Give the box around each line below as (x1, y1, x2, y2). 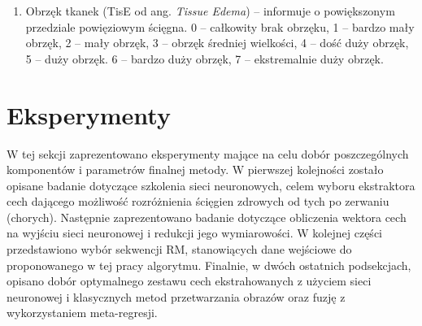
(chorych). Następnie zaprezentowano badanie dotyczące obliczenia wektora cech (7, 208, 407, 225)
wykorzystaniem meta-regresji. (7, 304, 158, 321)
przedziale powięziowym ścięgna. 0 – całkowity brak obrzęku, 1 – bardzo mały (25, 18, 415, 35)
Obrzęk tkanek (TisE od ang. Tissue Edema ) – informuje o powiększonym (25, 2, 395, 19)
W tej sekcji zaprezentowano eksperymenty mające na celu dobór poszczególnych (7, 145, 409, 162)
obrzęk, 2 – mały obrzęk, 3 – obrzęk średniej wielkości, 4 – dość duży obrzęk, (25, 34, 409, 51)
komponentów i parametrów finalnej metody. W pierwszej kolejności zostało (7, 161, 384, 178)
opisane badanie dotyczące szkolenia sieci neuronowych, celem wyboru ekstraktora (7, 176, 415, 193)
